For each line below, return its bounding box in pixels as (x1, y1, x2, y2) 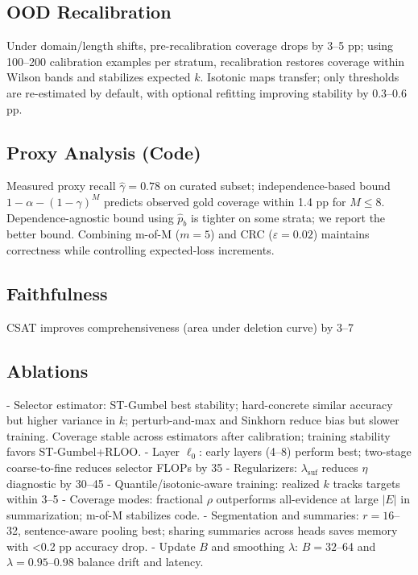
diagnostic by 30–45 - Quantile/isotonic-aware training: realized (6, 474, 320, 491)
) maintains (312, 225, 370, 242)
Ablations (6, 358, 89, 383)
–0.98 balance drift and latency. (48, 553, 204, 570)
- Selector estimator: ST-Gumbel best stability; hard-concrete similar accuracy (6, 395, 393, 412)
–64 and (336, 537, 376, 554)
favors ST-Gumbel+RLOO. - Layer (6, 443, 180, 460)
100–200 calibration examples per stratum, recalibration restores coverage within (6, 52, 405, 69)
